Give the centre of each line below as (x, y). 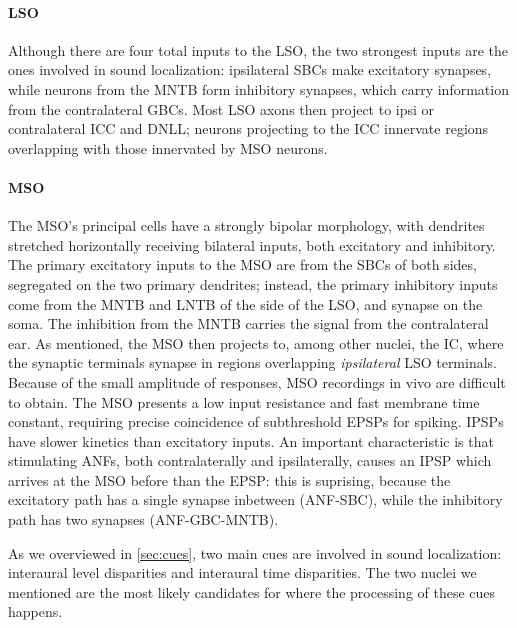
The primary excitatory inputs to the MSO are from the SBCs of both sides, (242, 264)
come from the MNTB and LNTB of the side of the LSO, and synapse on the (245, 303)
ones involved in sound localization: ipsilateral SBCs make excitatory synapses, (250, 69)
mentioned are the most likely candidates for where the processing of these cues (252, 591)
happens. (35, 611)
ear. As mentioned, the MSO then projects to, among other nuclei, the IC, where (256, 342)
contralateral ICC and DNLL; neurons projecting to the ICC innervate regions (248, 128)
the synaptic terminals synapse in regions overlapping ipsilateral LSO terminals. (253, 362)
